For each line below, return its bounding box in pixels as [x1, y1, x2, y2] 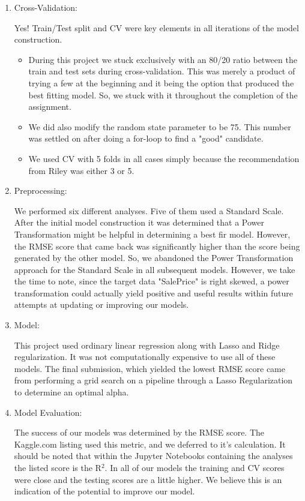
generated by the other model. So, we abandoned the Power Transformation [14, 251, 294, 264]
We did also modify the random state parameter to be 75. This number [28, 120, 291, 133]
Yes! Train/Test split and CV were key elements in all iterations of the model [14, 21, 299, 34]
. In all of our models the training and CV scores [104, 461, 285, 473]
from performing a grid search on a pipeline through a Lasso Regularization [14, 374, 293, 386]
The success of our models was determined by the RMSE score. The [14, 426, 265, 439]
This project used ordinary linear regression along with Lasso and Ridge [14, 338, 280, 351]
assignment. [28, 100, 71, 113]
